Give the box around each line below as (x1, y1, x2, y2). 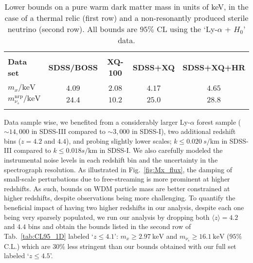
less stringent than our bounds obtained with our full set (67, 241, 236, 251)
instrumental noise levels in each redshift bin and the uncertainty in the (4, 155, 218, 165)
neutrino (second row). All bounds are (7, 23, 138, 34)
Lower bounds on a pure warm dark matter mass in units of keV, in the (4, 1, 249, 12)
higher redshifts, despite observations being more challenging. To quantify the (4, 193, 235, 203)
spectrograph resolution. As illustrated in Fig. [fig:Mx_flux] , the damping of (4, 164, 232, 174)
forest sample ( (197, 116, 241, 127)
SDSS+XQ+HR (182, 61, 245, 73)
